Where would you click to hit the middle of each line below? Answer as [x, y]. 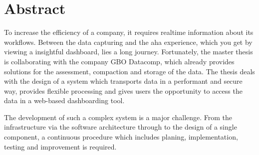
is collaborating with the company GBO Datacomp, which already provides [119, 61]
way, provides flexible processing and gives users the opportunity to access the [123, 90]
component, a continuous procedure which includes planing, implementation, [121, 137]
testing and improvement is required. [60, 146]
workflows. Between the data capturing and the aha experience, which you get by [128, 42]
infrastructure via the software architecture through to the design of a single [121, 127]
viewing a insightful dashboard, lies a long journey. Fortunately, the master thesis [129, 52]
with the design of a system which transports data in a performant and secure [123, 81]
